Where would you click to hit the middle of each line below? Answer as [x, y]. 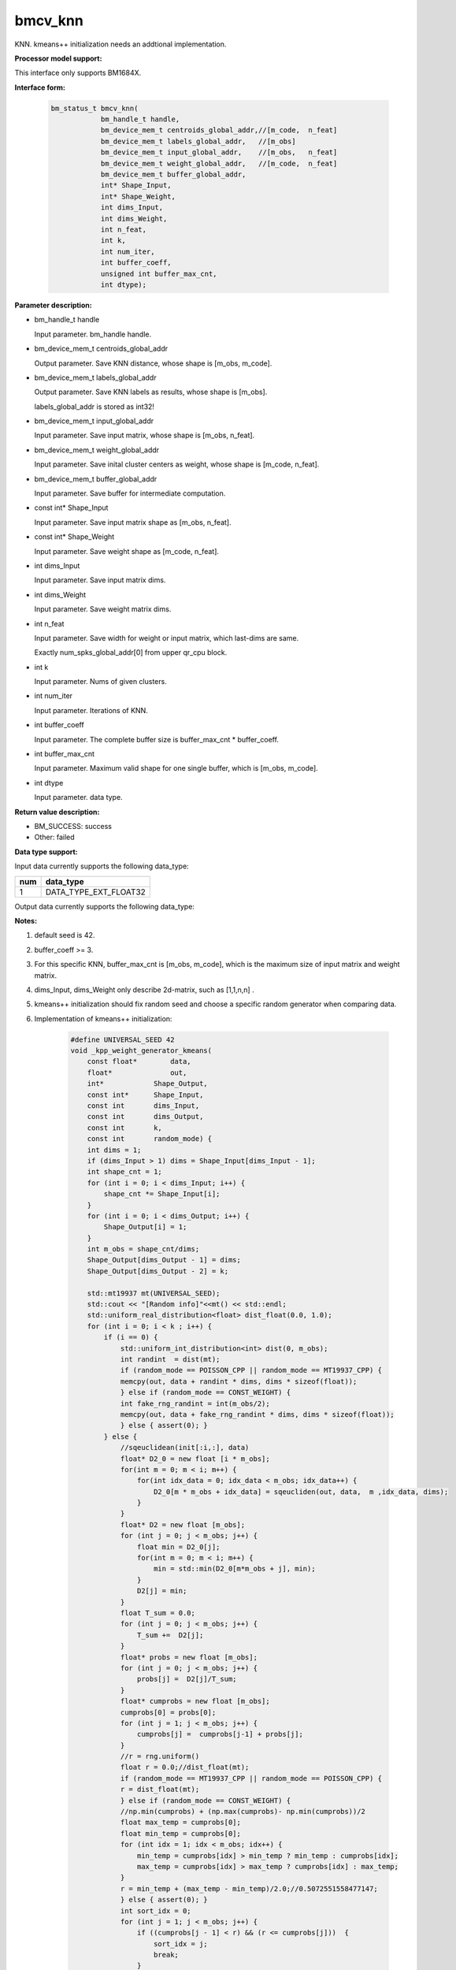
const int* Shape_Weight [74, 537]
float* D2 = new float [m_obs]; [183, 1524]
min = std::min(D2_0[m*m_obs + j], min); [235, 1569]
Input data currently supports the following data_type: [102, 866]
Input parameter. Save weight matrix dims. [103, 609]
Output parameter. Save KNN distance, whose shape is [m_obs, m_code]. [153, 363]
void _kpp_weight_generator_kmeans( [141, 1051]
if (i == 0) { [131, 1337]
